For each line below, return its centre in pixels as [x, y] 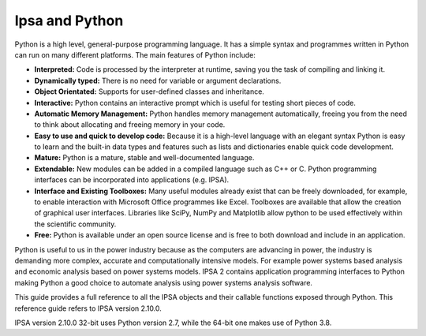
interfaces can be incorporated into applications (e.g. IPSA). [132, 180]
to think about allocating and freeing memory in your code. [130, 125]
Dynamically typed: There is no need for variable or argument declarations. [158, 80]
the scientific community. [75, 224]
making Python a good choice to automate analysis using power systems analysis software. [164, 282]
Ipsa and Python [69, 21]
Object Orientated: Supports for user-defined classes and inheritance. [149, 91]
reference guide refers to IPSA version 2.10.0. [88, 308]
